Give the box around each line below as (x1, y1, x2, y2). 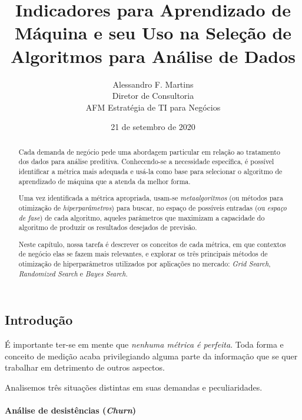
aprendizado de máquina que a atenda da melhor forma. (18, 176, 191, 186)
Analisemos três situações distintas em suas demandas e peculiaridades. (5, 381, 263, 393)
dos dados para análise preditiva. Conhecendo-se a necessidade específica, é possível (18, 156, 274, 166)
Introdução (5, 311, 73, 329)
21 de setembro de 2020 (111, 121, 195, 133)
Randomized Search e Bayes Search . (18, 268, 128, 278)
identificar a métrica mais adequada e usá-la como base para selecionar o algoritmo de (18, 166, 283, 176)
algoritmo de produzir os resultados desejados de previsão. (18, 222, 197, 232)
